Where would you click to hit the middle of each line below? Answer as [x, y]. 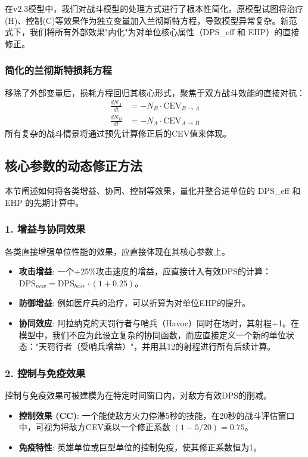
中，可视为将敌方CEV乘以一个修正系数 [94, 427]
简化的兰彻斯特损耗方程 [58, 70]
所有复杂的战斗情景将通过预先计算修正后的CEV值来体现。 [118, 133]
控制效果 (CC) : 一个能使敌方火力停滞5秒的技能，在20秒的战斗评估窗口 [157, 415]
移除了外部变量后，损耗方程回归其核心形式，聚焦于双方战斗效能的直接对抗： [155, 92]
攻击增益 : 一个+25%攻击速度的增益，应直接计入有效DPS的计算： [145, 271]
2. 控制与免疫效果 [45, 373]
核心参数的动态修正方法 [74, 166]
